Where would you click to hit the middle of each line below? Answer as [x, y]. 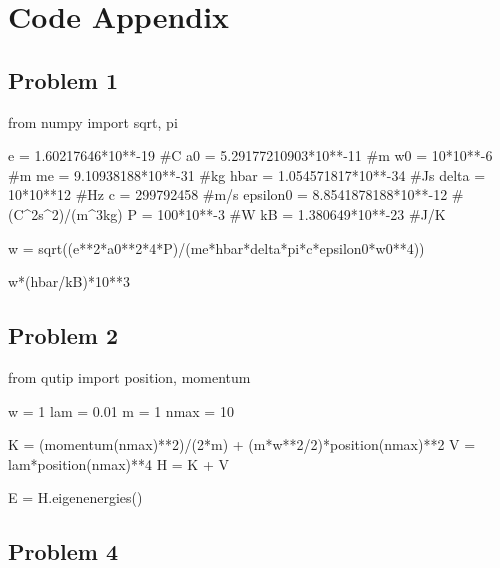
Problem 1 [63, 79]
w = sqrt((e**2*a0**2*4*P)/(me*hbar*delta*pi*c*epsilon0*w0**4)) [216, 247]
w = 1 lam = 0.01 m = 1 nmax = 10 [121, 410]
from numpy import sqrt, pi [93, 121]
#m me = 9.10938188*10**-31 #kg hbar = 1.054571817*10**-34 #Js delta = [247, 174]
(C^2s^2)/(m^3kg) [65, 213]
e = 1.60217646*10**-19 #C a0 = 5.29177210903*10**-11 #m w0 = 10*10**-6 [250, 155]
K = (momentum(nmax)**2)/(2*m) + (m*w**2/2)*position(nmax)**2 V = [242, 444]
